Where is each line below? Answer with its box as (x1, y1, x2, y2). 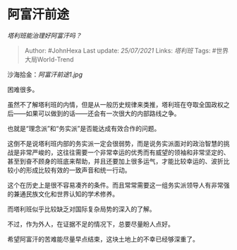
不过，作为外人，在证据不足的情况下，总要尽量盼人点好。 (7, 220, 174, 228)
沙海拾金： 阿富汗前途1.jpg (7, 70, 83, 79)
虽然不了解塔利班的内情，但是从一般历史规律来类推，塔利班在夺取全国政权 (7, 100, 224, 108)
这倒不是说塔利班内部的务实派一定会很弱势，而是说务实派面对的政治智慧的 (7, 139, 224, 147)
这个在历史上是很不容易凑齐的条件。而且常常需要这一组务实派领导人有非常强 (7, 181, 230, 189)
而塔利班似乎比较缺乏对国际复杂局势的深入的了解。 (7, 205, 156, 213)
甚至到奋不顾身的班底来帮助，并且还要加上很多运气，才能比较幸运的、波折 (7, 157, 224, 165)
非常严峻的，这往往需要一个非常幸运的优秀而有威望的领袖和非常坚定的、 (19, 148, 230, 157)
